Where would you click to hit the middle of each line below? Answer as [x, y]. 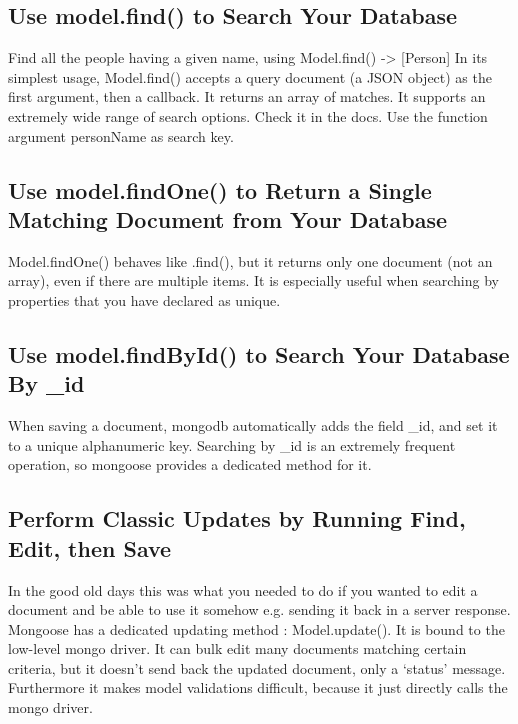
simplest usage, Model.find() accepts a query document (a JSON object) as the [250, 76]
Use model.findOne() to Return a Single [220, 189]
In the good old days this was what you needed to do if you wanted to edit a [243, 589]
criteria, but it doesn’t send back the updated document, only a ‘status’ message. [257, 667]
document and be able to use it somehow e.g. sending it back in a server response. [259, 609]
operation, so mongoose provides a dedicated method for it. [190, 464]
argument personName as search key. [121, 135]
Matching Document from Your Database [227, 218]
